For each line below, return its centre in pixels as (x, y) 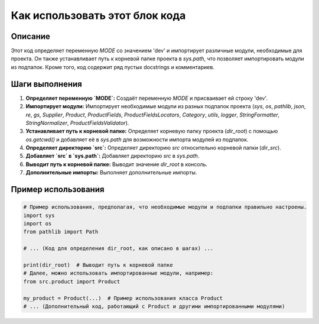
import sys (39, 215)
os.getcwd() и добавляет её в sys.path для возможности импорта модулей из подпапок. (137, 140)
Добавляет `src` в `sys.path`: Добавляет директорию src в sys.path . (113, 156)
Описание (30, 36)
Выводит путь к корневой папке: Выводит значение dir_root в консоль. (117, 164)
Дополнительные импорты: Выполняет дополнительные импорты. (111, 173)
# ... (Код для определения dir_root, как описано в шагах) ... (118, 249)
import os (38, 224)
